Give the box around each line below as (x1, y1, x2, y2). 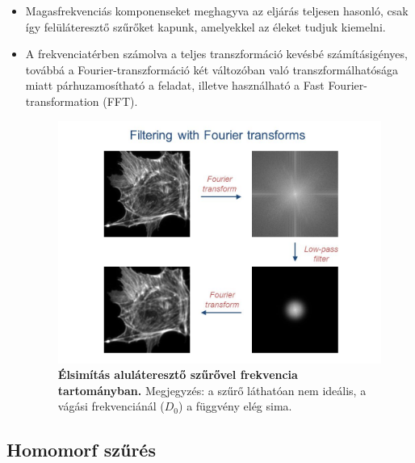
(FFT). (103, 92, 138, 109)
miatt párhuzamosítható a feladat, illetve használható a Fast (25, 77, 325, 94)
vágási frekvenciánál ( (57, 398, 165, 415)
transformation (25, 92, 99, 109)
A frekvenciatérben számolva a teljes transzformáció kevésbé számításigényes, (25, 45, 408, 62)
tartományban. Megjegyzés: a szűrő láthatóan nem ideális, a (57, 381, 367, 398)
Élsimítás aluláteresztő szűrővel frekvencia (57, 366, 298, 383)
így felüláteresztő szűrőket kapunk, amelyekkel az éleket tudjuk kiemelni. (25, 18, 386, 35)
